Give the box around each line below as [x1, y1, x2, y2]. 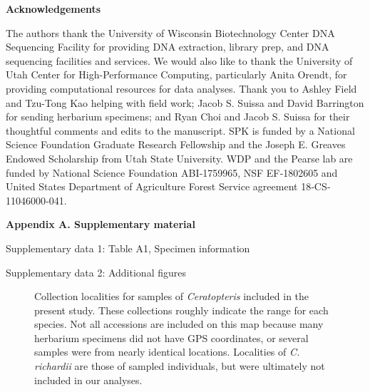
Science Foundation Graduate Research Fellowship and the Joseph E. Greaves [6, 137, 346, 152]
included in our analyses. [34, 372, 143, 387]
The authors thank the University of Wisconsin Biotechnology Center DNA [6, 25, 335, 40]
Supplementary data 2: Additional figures [6, 264, 186, 279]
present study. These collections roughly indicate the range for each [34, 302, 329, 317]
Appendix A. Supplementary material [6, 217, 195, 232]
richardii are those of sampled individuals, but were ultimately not [34, 359, 325, 373]
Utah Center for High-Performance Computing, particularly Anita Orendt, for [6, 67, 347, 82]
